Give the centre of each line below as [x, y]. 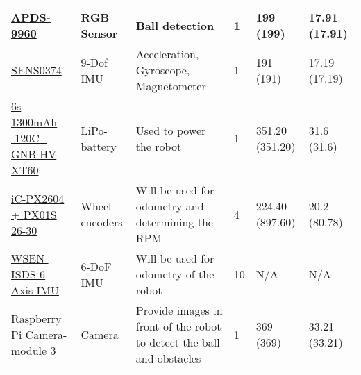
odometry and [170, 206]
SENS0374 [36, 70]
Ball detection [175, 25]
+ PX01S [34, 214]
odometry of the [175, 274]
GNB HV [34, 154]
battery [99, 146]
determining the [174, 222]
